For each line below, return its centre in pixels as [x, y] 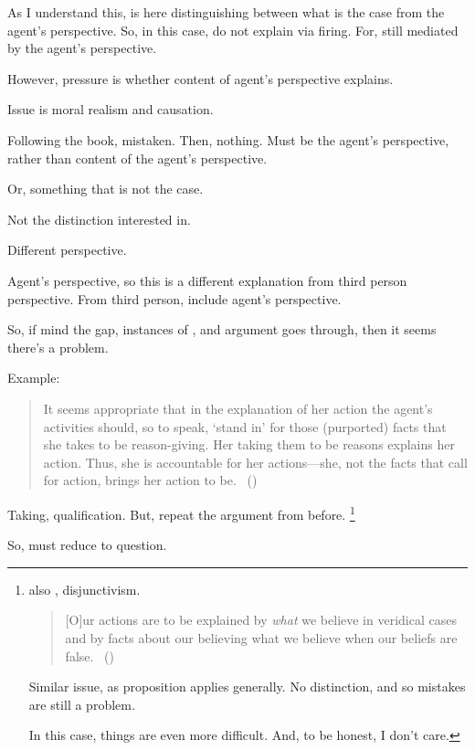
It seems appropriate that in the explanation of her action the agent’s [238, 408]
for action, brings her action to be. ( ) [150, 480]
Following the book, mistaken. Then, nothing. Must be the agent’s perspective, [228, 139]
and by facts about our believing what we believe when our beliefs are [261, 637]
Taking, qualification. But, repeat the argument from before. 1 [181, 512]
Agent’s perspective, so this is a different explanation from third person [207, 280]
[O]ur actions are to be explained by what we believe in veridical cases [261, 620]
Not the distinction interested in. [99, 219]
